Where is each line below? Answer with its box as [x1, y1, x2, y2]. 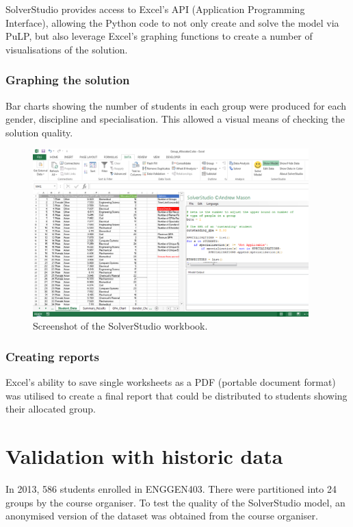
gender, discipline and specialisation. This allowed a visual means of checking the [5, 112, 345, 126]
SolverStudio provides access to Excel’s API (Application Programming [5, 2, 305, 16]
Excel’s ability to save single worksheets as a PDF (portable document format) [5, 375, 336, 389]
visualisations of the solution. [5, 42, 128, 56]
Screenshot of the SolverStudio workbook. [33, 319, 208, 333]
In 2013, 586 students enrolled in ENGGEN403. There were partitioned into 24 [5, 481, 337, 495]
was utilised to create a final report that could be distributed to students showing [5, 388, 348, 402]
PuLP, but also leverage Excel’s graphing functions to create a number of [5, 29, 313, 43]
